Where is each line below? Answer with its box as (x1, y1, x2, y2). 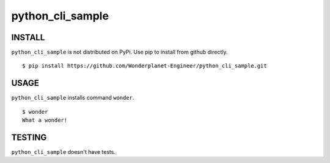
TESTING (11, 132, 47, 142)
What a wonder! (22, 117, 68, 124)
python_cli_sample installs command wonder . (11, 94, 134, 102)
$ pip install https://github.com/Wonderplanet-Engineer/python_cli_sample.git (22, 63, 267, 69)
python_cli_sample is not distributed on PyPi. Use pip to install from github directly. (11, 49, 228, 56)
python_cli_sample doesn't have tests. (11, 148, 116, 156)
